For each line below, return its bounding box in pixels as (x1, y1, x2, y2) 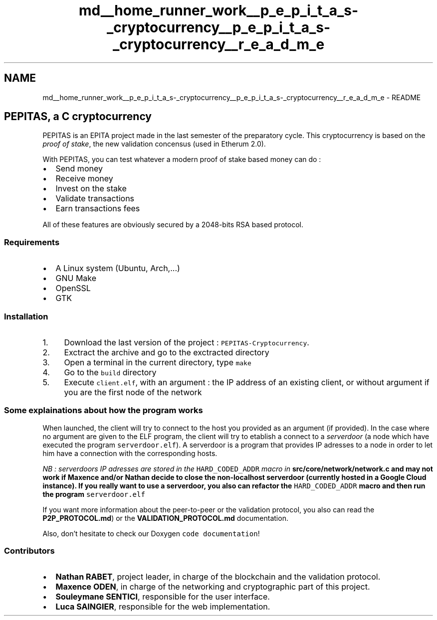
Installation (4, 311, 48, 321)
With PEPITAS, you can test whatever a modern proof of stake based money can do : (42, 155, 321, 164)
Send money (55, 163, 103, 174)
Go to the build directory (64, 367, 157, 377)
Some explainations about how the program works (4, 405, 203, 416)
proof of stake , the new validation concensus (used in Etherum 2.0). (42, 140, 266, 149)
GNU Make (55, 273, 97, 284)
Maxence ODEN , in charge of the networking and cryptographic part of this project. (55, 582, 370, 592)
